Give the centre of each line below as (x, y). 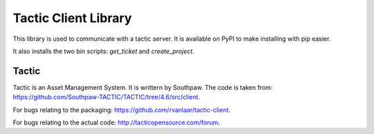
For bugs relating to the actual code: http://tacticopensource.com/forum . (117, 123)
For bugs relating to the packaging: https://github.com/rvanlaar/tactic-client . (122, 110)
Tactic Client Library (72, 18)
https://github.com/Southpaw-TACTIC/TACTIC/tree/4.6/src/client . (106, 97)
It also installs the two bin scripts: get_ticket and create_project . (104, 51)
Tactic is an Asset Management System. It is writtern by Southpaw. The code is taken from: (143, 87)
